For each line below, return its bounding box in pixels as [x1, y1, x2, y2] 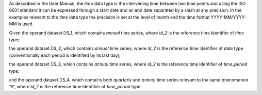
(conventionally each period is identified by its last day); [9, 52, 121, 58]
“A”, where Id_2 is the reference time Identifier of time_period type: [9, 84, 142, 90]
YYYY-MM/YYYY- [210, 14, 246, 20]
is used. [17, 21, 34, 27]
